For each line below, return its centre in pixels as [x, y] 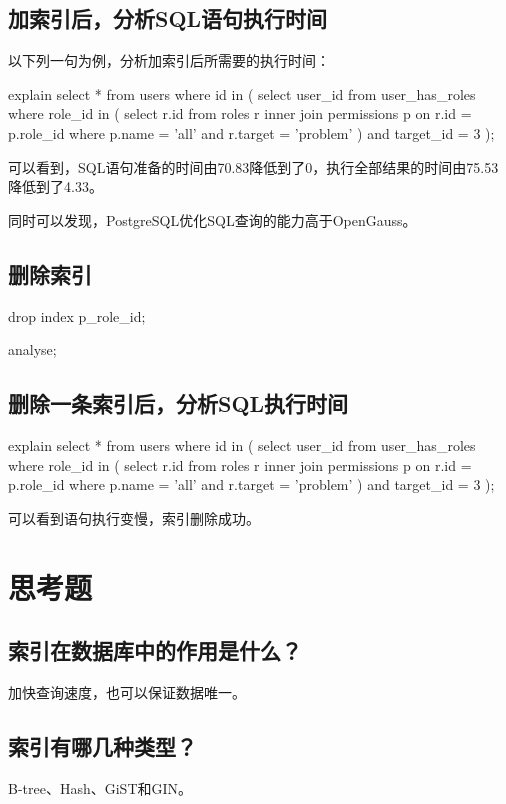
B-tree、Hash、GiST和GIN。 [100, 787]
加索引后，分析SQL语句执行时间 [168, 18]
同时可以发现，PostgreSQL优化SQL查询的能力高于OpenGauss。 [212, 219]
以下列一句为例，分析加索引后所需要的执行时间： [169, 60]
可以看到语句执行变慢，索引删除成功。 [134, 517]
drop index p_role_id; [77, 315]
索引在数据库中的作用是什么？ [155, 650]
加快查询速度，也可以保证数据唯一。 [127, 691]
